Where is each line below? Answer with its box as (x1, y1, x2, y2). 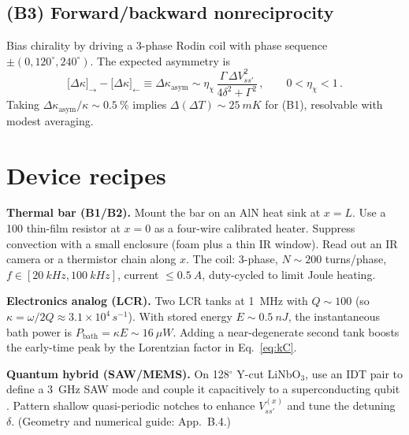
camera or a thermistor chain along (6, 251, 177, 267)
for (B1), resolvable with (265, 96, 383, 113)
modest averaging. (6, 112, 94, 128)
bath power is (6, 323, 72, 340)
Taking (6, 96, 40, 113)
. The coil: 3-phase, (185, 251, 278, 267)
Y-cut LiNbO (236, 365, 301, 381)
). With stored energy (128, 308, 232, 325)
